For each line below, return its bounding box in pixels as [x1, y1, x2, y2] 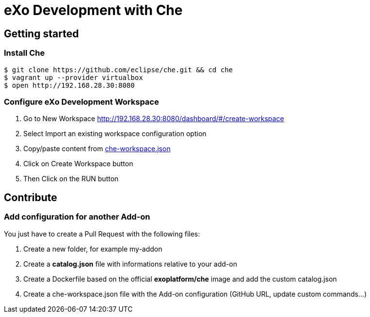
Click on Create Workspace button [23, 159, 133, 168]
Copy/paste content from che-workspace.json [23, 144, 171, 153]
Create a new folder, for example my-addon [23, 244, 162, 253]
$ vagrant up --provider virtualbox [4, 73, 143, 81]
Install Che [4, 48, 45, 58]
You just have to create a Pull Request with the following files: [4, 229, 200, 238]
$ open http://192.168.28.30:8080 [4, 81, 135, 89]
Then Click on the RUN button [23, 174, 119, 183]
